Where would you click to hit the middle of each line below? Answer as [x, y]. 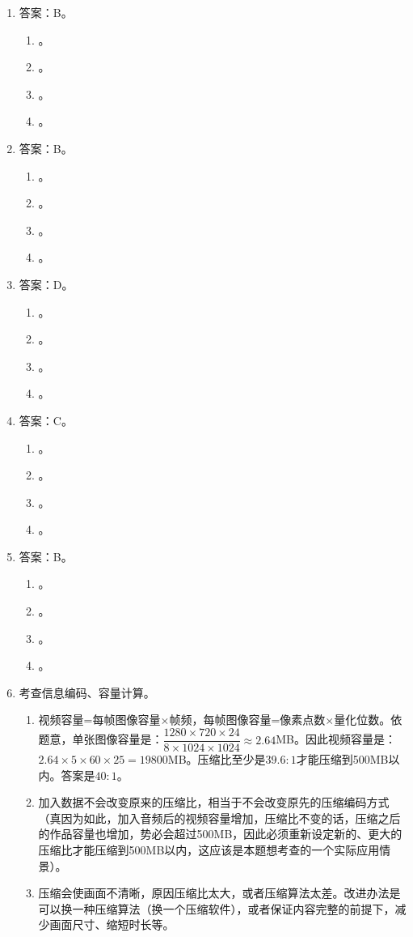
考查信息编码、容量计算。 [87, 692]
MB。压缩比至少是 [217, 759]
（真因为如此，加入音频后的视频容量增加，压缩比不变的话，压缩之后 [219, 818]
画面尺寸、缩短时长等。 [112, 924]
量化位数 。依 [368, 720]
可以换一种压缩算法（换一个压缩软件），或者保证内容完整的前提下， [217, 908]
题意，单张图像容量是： [101, 739]
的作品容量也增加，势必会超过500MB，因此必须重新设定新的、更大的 [220, 834]
